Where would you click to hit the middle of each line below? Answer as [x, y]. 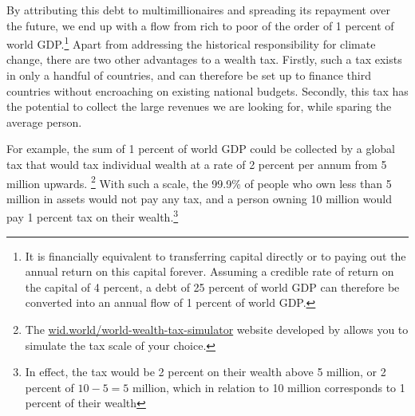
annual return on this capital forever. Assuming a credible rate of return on [209, 271]
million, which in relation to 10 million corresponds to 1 [269, 387]
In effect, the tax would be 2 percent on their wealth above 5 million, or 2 [206, 372]
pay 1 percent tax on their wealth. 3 [93, 216]
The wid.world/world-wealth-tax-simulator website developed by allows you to [217, 330]
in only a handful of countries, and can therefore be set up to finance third [189, 75]
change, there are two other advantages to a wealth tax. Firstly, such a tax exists [204, 59]
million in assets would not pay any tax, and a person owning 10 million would [199, 198]
